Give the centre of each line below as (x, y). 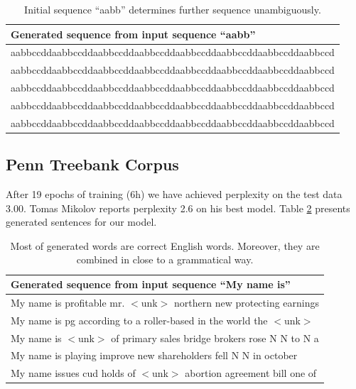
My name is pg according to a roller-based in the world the (139, 320)
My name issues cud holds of (73, 373)
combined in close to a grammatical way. (165, 259)
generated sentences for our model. (81, 222)
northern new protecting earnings (247, 302)
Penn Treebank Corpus (92, 164)
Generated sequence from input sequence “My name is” (151, 284)
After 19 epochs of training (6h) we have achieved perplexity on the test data (174, 194)
